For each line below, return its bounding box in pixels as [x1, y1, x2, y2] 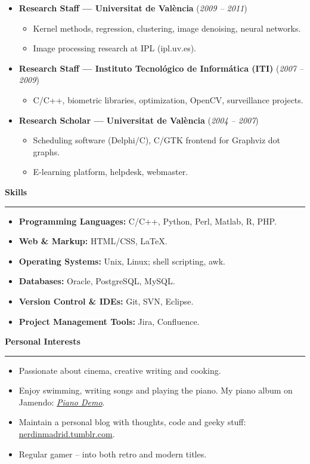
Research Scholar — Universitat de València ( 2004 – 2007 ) [18, 113, 259, 126]
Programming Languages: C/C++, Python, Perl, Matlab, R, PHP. [18, 214, 277, 227]
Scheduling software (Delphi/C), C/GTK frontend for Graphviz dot [33, 134, 281, 146]
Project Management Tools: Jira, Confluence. [18, 315, 200, 327]
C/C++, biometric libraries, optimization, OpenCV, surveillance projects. [33, 93, 303, 106]
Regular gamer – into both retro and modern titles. [18, 447, 207, 460]
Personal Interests [5, 335, 80, 348]
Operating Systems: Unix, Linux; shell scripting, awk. [18, 254, 225, 267]
